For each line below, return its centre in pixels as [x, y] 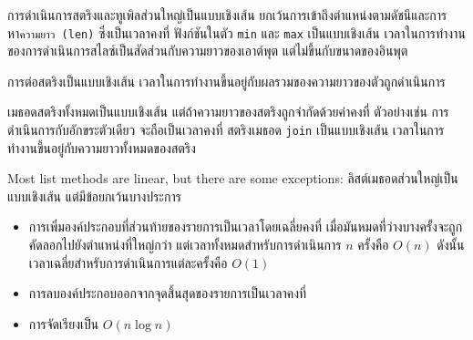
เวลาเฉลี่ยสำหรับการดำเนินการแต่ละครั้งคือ [128, 262]
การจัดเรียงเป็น [64, 323]
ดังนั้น [451, 245]
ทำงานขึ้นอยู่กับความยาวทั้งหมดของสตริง [102, 147]
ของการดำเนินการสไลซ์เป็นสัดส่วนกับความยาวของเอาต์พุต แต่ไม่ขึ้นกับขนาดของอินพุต [208, 51]
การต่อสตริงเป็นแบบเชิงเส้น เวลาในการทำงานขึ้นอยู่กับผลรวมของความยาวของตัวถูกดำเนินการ [226, 81]
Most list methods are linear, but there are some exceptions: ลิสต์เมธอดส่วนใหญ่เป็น [233, 178]
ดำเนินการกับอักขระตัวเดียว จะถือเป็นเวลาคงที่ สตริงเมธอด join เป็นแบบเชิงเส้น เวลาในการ [226, 130]
